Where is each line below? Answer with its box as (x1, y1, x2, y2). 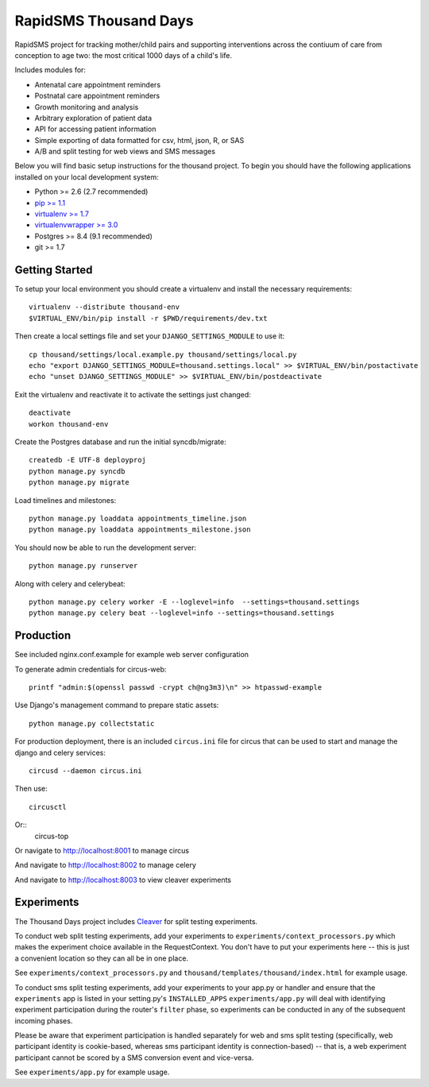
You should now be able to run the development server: (14, 543, 197, 552)
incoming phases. (14, 1015, 73, 1025)
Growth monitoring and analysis (34, 102, 139, 111)
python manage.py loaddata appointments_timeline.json (29, 513, 247, 523)
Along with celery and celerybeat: (14, 578, 126, 588)
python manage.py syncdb (29, 466, 126, 476)
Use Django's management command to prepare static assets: (14, 700, 219, 710)
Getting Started (14, 263, 93, 277)
